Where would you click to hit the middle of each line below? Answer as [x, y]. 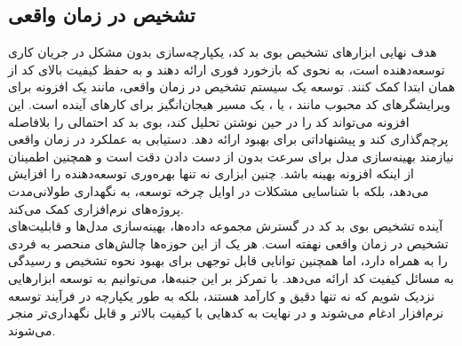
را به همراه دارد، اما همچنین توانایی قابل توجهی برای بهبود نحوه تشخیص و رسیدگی [228, 260]
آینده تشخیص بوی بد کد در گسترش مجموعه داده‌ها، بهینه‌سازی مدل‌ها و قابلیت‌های [226, 226]
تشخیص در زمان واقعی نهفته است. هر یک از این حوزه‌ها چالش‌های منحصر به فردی [228, 243]
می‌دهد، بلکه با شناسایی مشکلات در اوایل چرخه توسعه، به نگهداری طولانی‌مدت [219, 190]
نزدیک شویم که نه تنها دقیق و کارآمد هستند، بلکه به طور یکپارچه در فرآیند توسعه [222, 295]
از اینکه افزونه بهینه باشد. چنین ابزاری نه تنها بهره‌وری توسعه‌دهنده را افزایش [211, 173]
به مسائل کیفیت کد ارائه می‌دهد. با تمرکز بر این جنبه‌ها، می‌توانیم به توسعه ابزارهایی [231, 277]
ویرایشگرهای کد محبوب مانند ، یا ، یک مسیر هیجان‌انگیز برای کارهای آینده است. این [229, 103]
